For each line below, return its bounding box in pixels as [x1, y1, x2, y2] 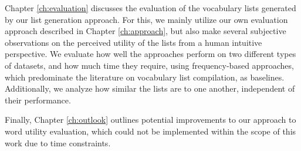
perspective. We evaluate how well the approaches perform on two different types [5, 48, 296, 60]
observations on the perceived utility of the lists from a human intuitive [5, 36, 262, 48]
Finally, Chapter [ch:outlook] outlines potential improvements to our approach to [5, 113, 296, 126]
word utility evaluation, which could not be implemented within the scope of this [5, 125, 296, 137]
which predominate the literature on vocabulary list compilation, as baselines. [5, 71, 285, 83]
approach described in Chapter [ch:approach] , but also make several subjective [5, 25, 286, 37]
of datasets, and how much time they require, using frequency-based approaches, [5, 59, 294, 71]
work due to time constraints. [5, 136, 111, 149]
